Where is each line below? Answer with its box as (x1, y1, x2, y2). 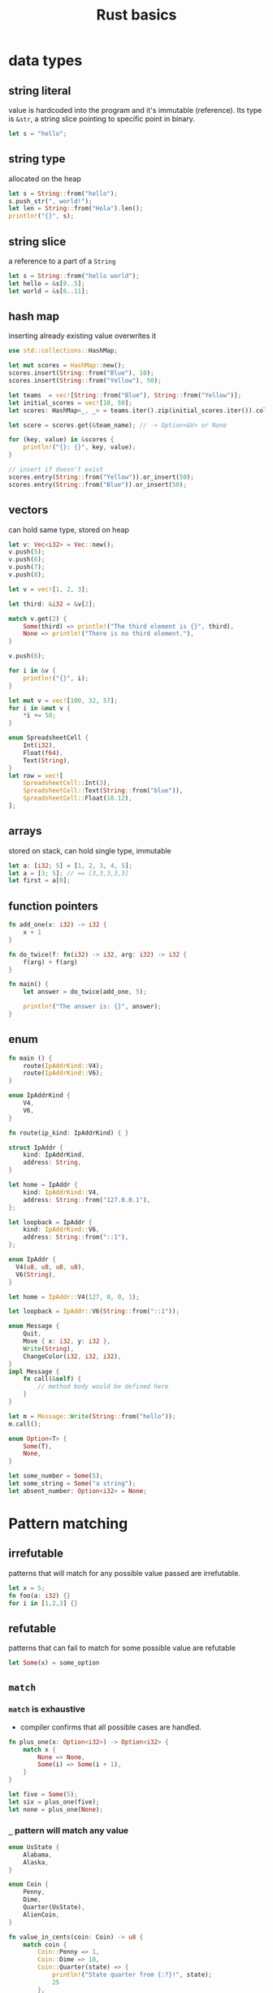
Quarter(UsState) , (23, 1904, 85, 1912)
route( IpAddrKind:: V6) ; (23, 1069, 104, 1078)
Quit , (23, 1330, 42, 1338)
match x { (23, 1745, 57, 1753)
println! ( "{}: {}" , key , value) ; (23, 443, 136, 452)
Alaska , (23, 1858, 49, 1866)
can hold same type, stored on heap (8, 524, 130, 534)
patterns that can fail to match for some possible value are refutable (8, 1643, 236, 1653)
